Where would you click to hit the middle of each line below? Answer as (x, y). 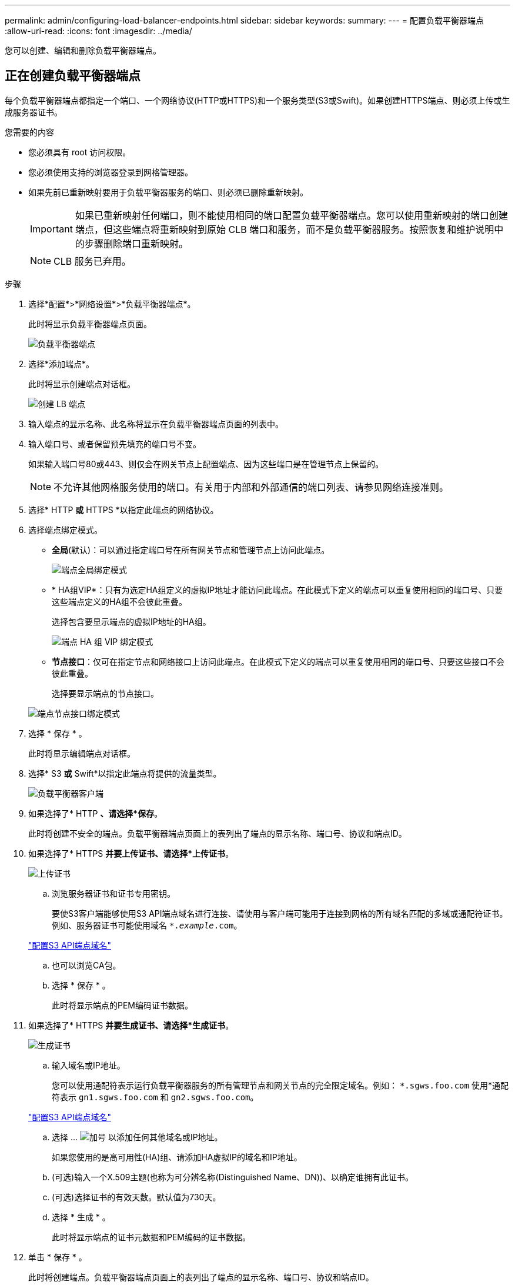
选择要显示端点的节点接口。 (105, 693)
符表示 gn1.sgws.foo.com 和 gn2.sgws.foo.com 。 (155, 1097)
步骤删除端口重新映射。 (136, 243)
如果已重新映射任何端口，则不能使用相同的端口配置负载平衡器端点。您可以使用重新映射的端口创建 (291, 215)
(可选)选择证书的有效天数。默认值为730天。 (136, 1197)
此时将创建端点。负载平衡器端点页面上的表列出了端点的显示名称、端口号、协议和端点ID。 (201, 1277)
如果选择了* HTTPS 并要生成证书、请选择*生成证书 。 (131, 1025)
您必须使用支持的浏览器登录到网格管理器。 (111, 172)
